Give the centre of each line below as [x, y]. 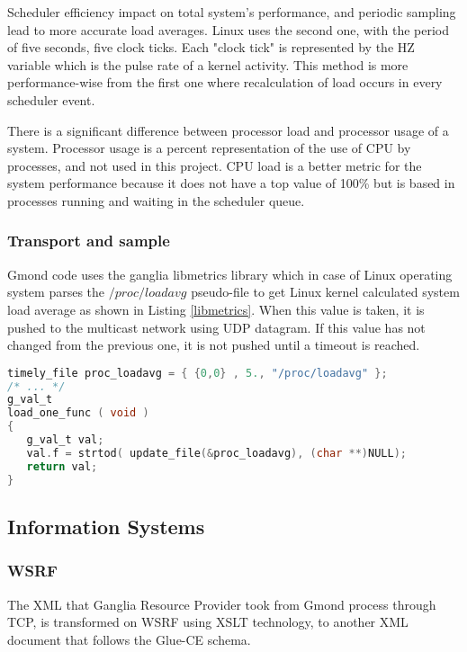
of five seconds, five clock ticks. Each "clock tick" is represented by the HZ [211, 47]
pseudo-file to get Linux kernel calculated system [325, 292]
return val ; [62, 466]
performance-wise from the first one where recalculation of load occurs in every [225, 82]
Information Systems [106, 526]
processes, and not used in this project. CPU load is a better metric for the [215, 165]
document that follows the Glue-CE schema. [129, 639]
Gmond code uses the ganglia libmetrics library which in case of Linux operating [230, 274]
